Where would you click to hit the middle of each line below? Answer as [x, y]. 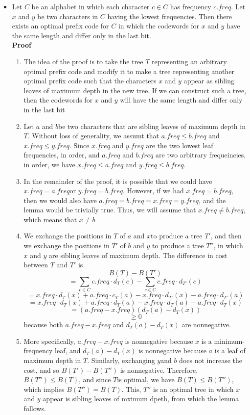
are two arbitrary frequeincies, [201, 155]
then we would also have [60, 200]
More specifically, [49, 341]
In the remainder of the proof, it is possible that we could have [118, 181]
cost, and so [42, 370]
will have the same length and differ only [181, 100]
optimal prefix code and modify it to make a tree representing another [129, 71]
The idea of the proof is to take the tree [83, 61]
